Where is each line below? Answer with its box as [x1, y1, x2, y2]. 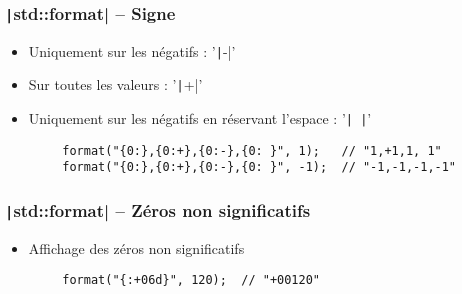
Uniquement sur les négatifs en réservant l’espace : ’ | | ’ [28, 108, 372, 129]
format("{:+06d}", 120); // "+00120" [62, 273, 320, 288]
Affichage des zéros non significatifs [28, 237, 245, 258]
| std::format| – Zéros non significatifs [5, 197, 311, 222]
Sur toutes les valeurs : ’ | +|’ [28, 74, 203, 95]
